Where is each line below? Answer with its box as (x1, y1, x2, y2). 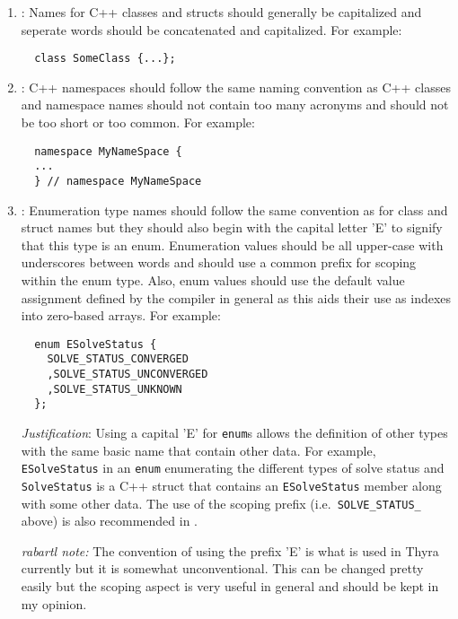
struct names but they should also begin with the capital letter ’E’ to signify (21, 218, 443, 237)
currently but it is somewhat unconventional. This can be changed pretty (21, 559, 424, 578)
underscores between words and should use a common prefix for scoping (21, 253, 417, 272)
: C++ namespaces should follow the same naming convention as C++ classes (21, 77, 451, 96)
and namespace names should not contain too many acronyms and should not (21, 95, 449, 114)
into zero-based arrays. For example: (21, 306, 221, 325)
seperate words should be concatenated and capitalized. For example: (21, 20, 402, 39)
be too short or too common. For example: (21, 113, 255, 132)
